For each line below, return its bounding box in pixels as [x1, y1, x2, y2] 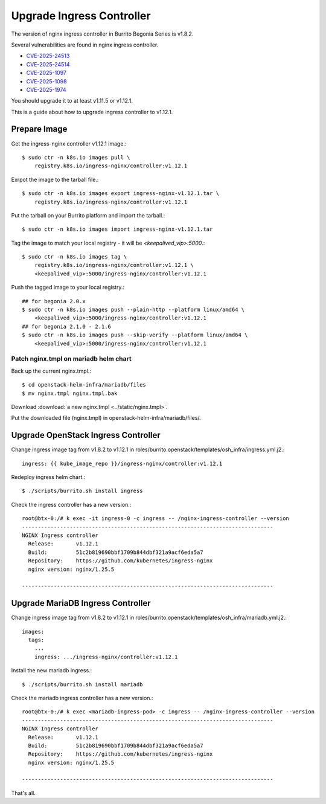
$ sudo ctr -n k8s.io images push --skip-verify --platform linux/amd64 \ [22, 332, 248, 338]
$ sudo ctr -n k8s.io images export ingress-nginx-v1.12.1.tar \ [22, 190, 220, 197]
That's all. [11, 789, 36, 797]
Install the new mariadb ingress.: [11, 667, 92, 674]
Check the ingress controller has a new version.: [11, 501, 132, 508]
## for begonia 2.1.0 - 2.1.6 [22, 323, 112, 330]
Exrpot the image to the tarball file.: [11, 176, 99, 183]
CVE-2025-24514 [26, 60, 70, 68]
